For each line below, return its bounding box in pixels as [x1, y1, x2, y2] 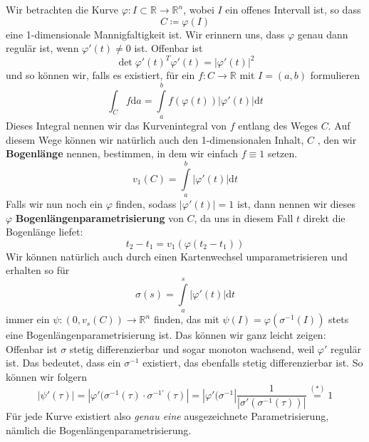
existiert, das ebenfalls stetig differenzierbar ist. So [142, 355, 363, 370]
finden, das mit [153, 312, 219, 327]
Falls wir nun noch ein [6, 196, 103, 211]
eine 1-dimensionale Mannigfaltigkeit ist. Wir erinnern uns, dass [6, 26, 285, 41]
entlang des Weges [238, 118, 318, 133]
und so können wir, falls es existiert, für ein [6, 68, 195, 83]
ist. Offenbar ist [134, 41, 203, 56]
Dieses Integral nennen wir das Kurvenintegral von [6, 118, 227, 133]
